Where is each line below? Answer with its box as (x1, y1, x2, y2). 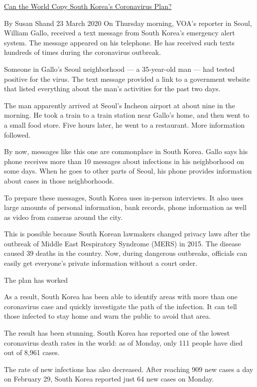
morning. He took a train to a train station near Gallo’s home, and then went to (4, 110, 250, 120)
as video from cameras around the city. (4, 211, 123, 222)
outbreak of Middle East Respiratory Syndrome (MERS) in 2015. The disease (4, 238, 241, 248)
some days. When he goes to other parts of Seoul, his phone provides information (4, 166, 252, 176)
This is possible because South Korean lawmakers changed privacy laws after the (4, 228, 251, 239)
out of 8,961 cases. (4, 347, 60, 358)
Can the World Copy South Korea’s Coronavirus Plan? (4, 1, 172, 11)
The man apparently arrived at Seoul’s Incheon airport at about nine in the (4, 100, 235, 110)
